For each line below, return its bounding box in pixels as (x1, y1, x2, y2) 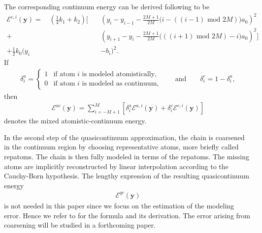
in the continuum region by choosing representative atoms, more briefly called (4, 142, 239, 152)
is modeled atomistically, (82, 71, 157, 78)
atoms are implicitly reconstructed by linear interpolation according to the (4, 161, 229, 171)
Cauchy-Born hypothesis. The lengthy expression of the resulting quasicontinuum (4, 171, 249, 181)
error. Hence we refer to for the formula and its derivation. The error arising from (4, 210, 251, 220)
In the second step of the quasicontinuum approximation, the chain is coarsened (4, 132, 245, 142)
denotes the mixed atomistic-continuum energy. (4, 116, 147, 126)
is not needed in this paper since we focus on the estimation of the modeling (4, 200, 234, 210)
